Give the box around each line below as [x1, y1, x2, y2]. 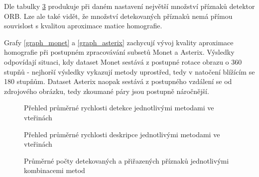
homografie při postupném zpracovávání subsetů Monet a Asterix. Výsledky [4, 47, 235, 57]
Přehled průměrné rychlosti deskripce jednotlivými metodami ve [24, 129, 220, 139]
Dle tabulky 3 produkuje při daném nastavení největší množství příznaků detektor [4, 1, 255, 11]
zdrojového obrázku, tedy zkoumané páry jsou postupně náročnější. [4, 86, 209, 96]
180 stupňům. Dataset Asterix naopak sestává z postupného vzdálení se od [4, 76, 232, 87]
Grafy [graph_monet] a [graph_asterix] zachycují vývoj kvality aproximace [4, 37, 234, 47]
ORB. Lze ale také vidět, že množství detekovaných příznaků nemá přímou [4, 10, 233, 21]
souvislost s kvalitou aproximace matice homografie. [4, 20, 162, 31]
